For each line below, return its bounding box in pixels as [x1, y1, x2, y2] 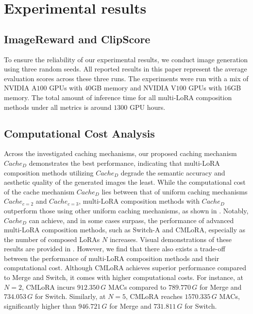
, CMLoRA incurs [21, 281, 75, 292]
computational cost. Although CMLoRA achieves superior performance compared [4, 262, 246, 273]
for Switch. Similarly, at [34, 291, 106, 301]
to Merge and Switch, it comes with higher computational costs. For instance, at [4, 272, 243, 282]
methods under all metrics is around [4, 102, 112, 112]
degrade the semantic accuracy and [120, 167, 225, 177]
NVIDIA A [4, 83, 37, 93]
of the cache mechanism [4, 186, 75, 196]
